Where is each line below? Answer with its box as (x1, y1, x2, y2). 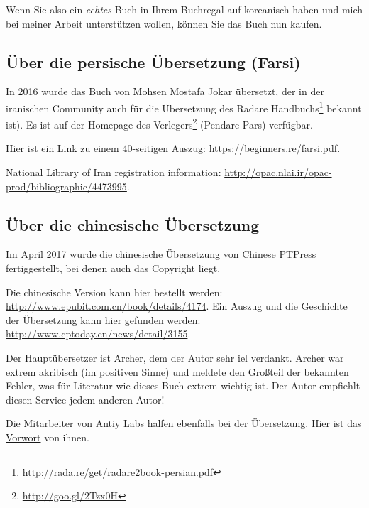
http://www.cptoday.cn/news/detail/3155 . (6, 326, 191, 341)
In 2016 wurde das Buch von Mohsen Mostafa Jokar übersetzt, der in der (6, 84, 324, 99)
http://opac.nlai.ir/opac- (224, 165, 332, 180)
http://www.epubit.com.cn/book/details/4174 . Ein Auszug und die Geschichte (6, 298, 348, 313)
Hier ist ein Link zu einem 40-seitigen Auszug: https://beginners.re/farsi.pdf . (6, 141, 341, 156)
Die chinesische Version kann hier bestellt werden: (6, 284, 223, 299)
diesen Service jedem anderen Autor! (6, 391, 165, 406)
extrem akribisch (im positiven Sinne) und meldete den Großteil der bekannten (6, 364, 349, 379)
